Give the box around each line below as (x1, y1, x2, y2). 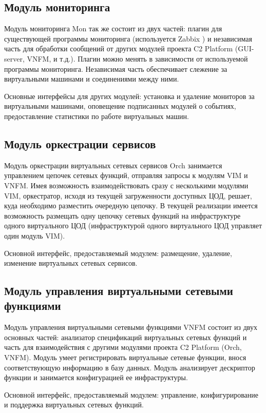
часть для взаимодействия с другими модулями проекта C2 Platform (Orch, (4, 342, 242, 352)
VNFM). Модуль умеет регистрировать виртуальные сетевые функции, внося (4, 352, 246, 363)
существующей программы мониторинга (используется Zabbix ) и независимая (4, 33, 252, 44)
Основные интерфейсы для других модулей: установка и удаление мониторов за (4, 90, 255, 101)
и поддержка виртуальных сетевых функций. (4, 399, 144, 410)
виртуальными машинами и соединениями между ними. (4, 73, 179, 84)
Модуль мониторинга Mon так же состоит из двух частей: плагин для (4, 23, 222, 34)
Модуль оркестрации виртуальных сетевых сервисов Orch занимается (4, 160, 222, 170)
